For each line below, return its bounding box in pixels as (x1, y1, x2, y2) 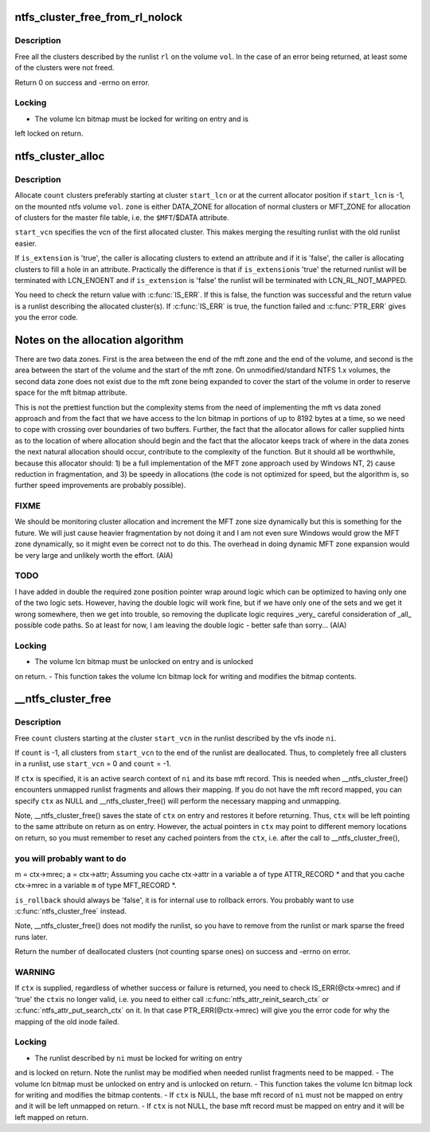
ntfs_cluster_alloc (14, 149, 105, 163)
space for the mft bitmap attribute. (14, 387, 127, 398)
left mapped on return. (14, 1112, 89, 1122)
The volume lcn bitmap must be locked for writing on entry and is (34, 114, 248, 124)
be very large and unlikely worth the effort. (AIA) (14, 550, 174, 560)
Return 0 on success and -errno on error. (14, 77, 150, 87)
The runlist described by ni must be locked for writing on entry (34, 1053, 243, 1063)
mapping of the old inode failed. (14, 1016, 119, 1026)
